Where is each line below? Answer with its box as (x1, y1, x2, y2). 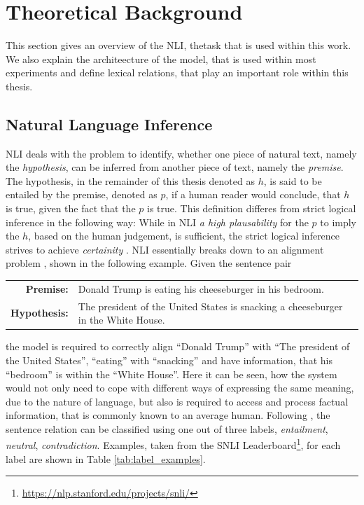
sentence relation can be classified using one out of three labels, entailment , (6, 421, 328, 436)
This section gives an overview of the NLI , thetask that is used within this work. (6, 38, 351, 53)
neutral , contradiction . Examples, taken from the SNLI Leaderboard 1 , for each (6, 436, 341, 452)
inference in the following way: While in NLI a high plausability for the (6, 214, 309, 229)
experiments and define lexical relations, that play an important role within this (6, 65, 349, 80)
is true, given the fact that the (6, 201, 136, 216)
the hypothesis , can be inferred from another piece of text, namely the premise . (6, 160, 344, 174)
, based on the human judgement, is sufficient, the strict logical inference (28, 228, 340, 243)
